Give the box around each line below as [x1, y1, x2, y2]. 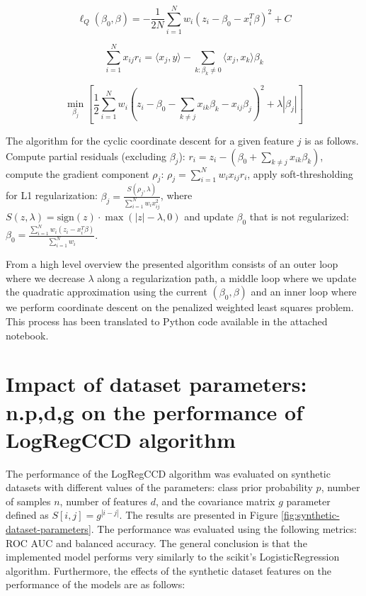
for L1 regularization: [6, 188, 98, 203]
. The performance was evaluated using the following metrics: [91, 522, 357, 536]
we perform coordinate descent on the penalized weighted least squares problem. [6, 300, 354, 315]
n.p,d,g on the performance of [6, 397, 304, 426]
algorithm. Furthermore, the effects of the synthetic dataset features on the [6, 563, 331, 578]
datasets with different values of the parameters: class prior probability [6, 480, 313, 495]
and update [184, 208, 234, 223]
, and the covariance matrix [156, 493, 275, 508]
